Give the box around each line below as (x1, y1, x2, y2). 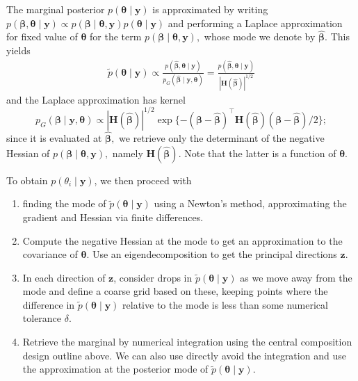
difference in (22, 297, 75, 311)
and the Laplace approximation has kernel (6, 92, 186, 106)
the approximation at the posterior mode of (22, 362, 209, 376)
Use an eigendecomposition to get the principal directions (92, 247, 337, 261)
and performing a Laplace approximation (168, 15, 343, 30)
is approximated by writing (152, 2, 268, 16)
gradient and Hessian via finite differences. (22, 209, 204, 224)
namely (112, 145, 143, 160)
